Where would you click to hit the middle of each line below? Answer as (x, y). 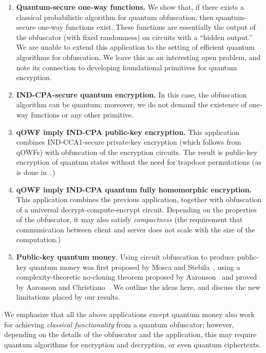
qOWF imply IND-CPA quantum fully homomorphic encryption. (134, 189)
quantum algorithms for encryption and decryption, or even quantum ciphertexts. (132, 344)
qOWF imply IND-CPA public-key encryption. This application (128, 132)
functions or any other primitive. (82, 114)
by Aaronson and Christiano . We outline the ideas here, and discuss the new (138, 287)
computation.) (39, 239)
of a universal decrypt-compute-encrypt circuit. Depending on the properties (136, 209)
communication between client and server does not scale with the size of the (136, 229)
